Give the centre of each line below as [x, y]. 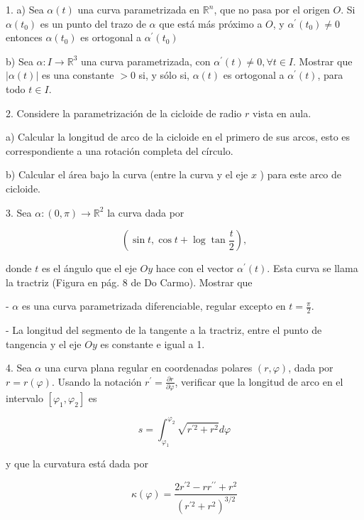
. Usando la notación [96, 381]
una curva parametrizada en [139, 9]
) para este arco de [301, 174]
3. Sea [19, 212]
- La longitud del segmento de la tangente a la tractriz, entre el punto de [164, 330]
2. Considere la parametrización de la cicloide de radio [124, 113]
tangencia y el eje [44, 343]
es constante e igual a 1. [153, 343]
